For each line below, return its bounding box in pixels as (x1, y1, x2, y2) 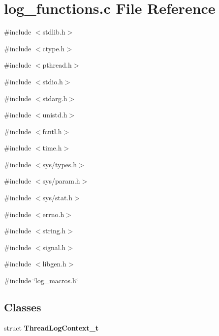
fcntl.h (42, 126, 62, 136)
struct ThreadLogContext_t (4, 322, 99, 333)
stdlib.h (42, 27, 65, 37)
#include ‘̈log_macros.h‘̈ (4, 275, 78, 286)
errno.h (42, 209, 64, 219)
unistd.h (42, 110, 67, 120)
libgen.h (42, 259, 66, 269)
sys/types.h (42, 159, 77, 169)
